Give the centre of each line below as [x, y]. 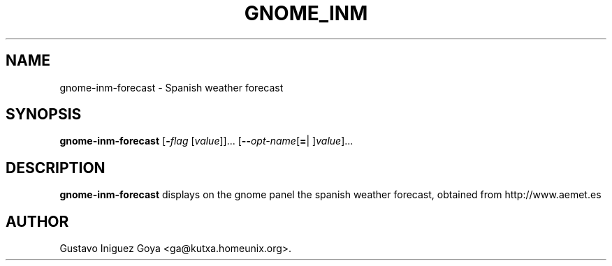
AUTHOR [37, 221]
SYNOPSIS [44, 114]
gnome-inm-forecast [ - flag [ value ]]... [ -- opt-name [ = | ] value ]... [206, 141]
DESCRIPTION [56, 168]
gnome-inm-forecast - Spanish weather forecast [172, 87]
